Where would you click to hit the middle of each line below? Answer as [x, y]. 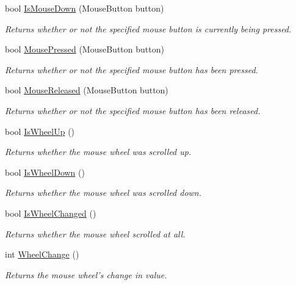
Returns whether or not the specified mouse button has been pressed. [132, 69]
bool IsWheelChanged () [51, 213]
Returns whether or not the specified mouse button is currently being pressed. [148, 28]
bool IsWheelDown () [45, 172]
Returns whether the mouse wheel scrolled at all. [95, 233]
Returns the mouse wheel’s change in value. [86, 274]
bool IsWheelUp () [40, 131]
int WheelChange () [42, 254]
